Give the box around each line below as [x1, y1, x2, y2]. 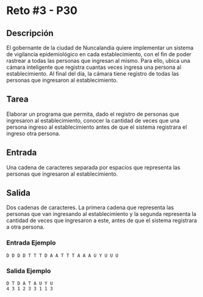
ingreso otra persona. [6, 129, 61, 137]
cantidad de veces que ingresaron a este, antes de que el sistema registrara [6, 217, 197, 224]
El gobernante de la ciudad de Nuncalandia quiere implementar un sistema [6, 44, 194, 51]
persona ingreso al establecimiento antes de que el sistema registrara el [6, 123, 187, 131]
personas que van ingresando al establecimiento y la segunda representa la [6, 210, 197, 218]
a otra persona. [6, 223, 45, 231]
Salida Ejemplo [6, 267, 51, 275]
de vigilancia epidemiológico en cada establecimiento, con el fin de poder [6, 51, 192, 58]
